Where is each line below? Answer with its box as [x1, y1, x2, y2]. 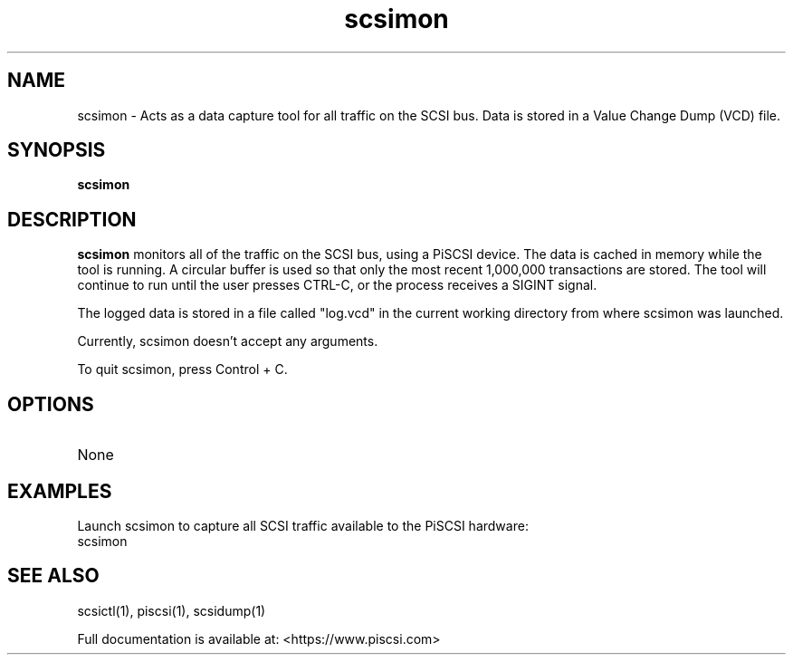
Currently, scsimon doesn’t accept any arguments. [77, 333, 378, 350]
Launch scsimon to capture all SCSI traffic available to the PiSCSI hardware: [77, 517, 529, 533]
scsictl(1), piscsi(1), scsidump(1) [77, 602, 266, 619]
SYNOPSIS [7, 139, 106, 162]
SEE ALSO [7, 564, 100, 588]
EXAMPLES [7, 479, 112, 503]
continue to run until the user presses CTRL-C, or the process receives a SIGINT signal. [77, 277, 597, 293]
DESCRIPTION [7, 207, 137, 231]
